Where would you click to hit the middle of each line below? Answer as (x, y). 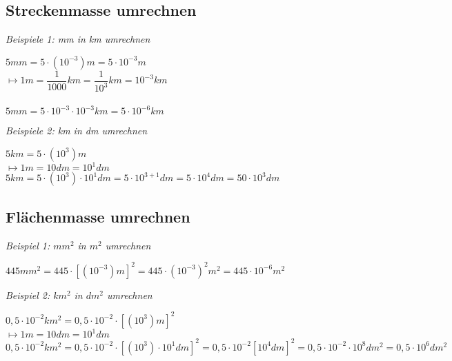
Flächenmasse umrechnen (98, 216)
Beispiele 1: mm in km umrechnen (78, 39)
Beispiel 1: (28, 245)
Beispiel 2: (28, 295)
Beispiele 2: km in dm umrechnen (77, 131)
